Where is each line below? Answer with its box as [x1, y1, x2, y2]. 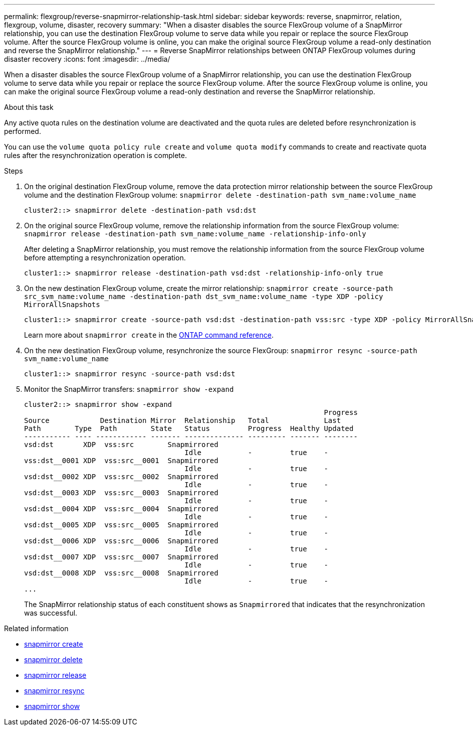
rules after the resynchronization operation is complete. [4, 151, 187, 160]
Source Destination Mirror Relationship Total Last [24, 416, 341, 424]
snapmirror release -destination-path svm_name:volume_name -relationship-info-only [24, 230, 366, 238]
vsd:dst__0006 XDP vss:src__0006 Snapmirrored [24, 537, 218, 545]
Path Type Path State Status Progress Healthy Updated [24, 424, 354, 432]
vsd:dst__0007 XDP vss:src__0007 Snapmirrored [24, 553, 218, 561]
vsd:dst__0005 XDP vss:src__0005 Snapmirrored [24, 521, 218, 529]
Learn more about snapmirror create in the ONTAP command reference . [24, 331, 274, 339]
